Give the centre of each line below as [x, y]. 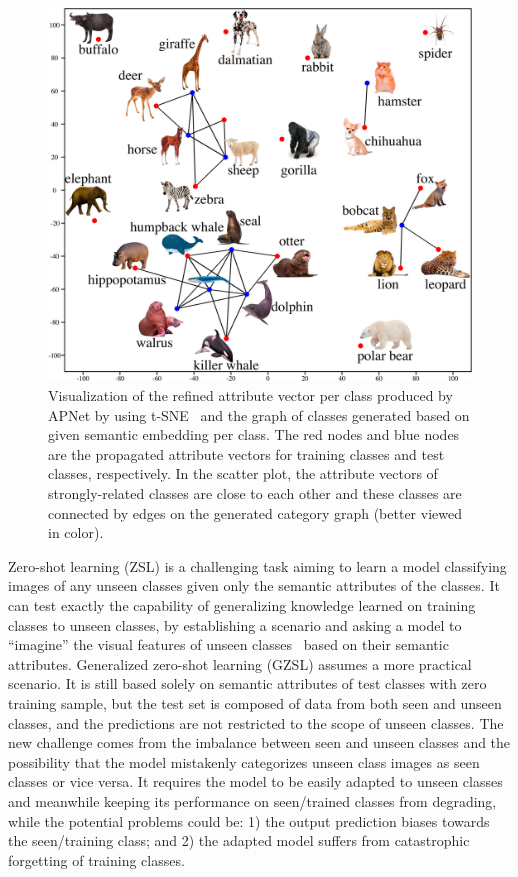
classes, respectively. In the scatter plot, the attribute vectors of [243, 473]
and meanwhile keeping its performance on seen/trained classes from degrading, [252, 800]
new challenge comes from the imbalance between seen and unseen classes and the [259, 742]
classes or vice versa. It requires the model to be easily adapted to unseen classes [255, 781]
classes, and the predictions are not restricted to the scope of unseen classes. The [256, 722]
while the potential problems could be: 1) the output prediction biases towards [249, 820]
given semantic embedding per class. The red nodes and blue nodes [254, 434]
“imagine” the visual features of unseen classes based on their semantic [228, 644]
